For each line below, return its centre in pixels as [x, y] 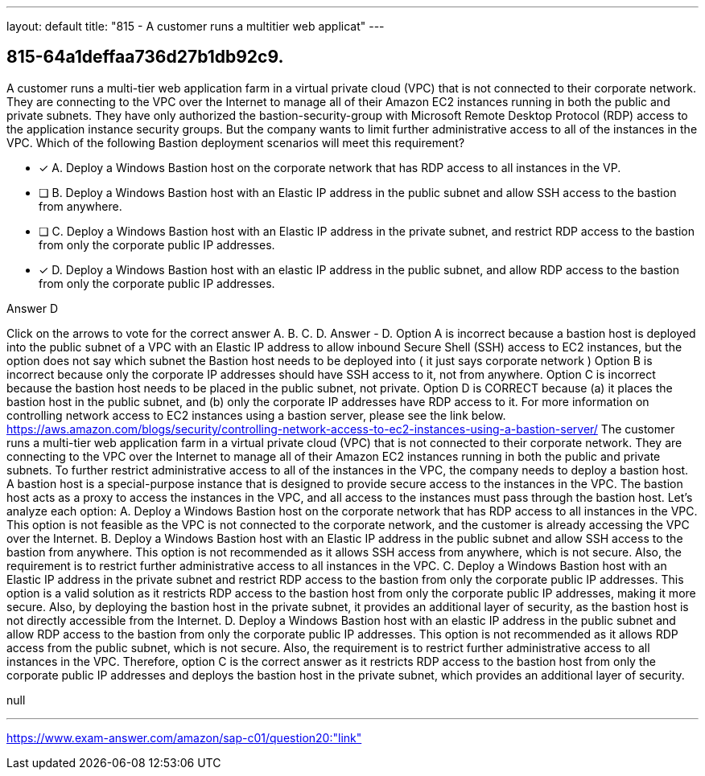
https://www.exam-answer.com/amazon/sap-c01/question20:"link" [184, 737]
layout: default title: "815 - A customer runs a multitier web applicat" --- [196, 26]
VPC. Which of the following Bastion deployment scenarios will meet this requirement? [236, 142]
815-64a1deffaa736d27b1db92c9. [145, 57]
